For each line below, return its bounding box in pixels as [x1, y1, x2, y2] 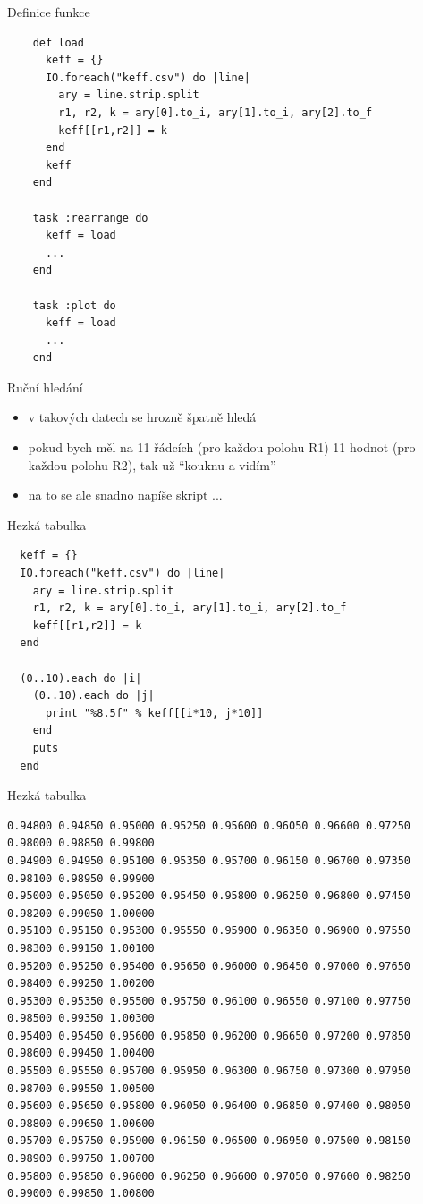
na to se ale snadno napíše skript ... [28, 485, 223, 504]
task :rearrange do [32, 211, 148, 224]
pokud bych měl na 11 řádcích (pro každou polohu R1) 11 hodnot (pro [28, 438, 416, 457]
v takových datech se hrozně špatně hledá [28, 408, 257, 426]
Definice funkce [7, 3, 90, 21]
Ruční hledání [7, 377, 83, 396]
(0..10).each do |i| [20, 671, 142, 685]
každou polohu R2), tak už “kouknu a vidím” [28, 455, 276, 474]
